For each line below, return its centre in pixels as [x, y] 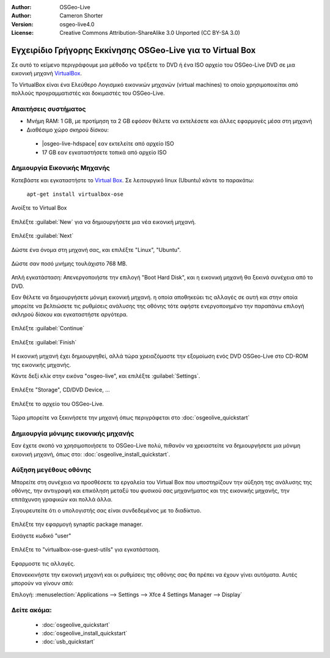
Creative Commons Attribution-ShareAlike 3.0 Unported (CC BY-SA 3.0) [150, 33]
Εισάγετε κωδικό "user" [41, 536]
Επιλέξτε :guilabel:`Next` [42, 236]
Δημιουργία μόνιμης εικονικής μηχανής [73, 433]
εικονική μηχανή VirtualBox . [47, 73]
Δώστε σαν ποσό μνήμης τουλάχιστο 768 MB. [69, 264]
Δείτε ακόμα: [31, 610]
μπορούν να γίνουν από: [42, 583]
